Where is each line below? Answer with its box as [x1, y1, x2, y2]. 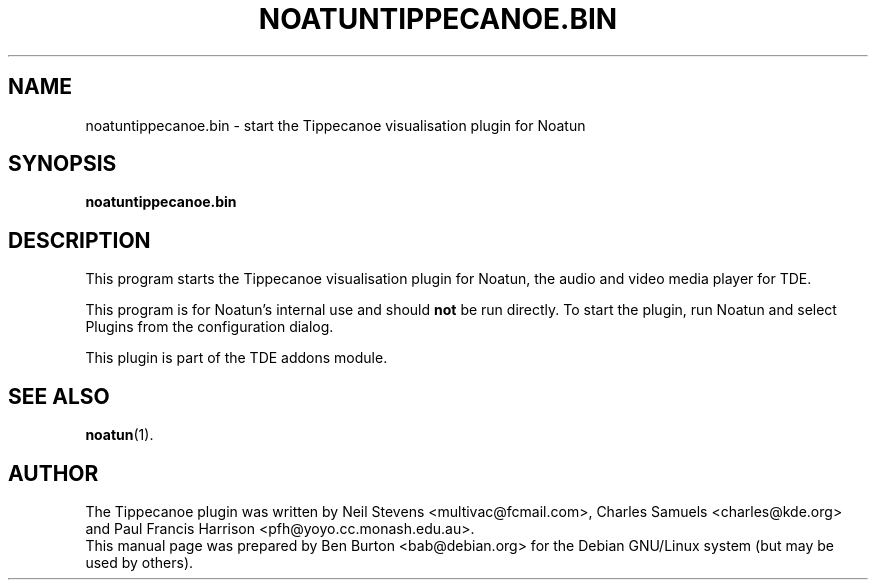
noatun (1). [85, 426, 154, 444]
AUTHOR [8, 460, 99, 486]
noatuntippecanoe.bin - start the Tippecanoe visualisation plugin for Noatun [85, 116, 586, 134]
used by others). [85, 553, 194, 571]
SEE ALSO [8, 383, 110, 409]
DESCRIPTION [8, 227, 151, 253]
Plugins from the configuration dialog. [85, 318, 334, 336]
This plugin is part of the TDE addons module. [85, 349, 388, 367]
